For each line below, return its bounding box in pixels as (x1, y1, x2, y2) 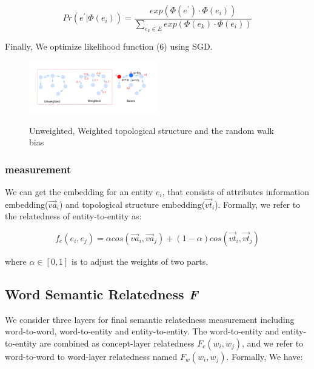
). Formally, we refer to (215, 198, 301, 210)
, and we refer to (242, 336, 304, 349)
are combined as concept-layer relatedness (39, 336, 195, 349)
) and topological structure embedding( (59, 198, 205, 210)
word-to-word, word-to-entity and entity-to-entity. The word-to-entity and (5, 325, 279, 337)
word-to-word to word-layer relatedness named (5, 350, 178, 362)
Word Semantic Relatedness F (5, 284, 198, 303)
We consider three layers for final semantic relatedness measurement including (5, 313, 295, 325)
